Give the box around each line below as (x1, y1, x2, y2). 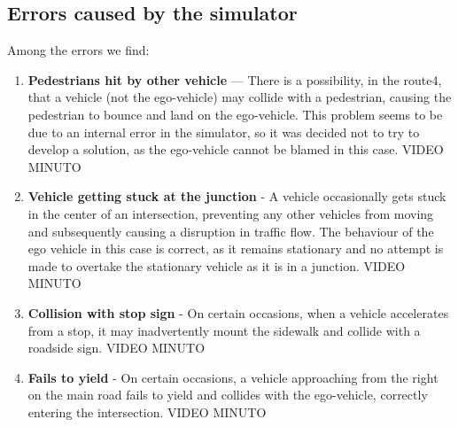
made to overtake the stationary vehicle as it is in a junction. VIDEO (27, 256, 406, 275)
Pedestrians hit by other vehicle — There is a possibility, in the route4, (27, 70, 442, 89)
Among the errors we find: (7, 41, 150, 59)
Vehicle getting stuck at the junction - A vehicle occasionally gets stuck (27, 187, 446, 206)
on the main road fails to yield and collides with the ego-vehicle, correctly (27, 385, 428, 404)
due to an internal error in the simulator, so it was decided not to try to (27, 122, 420, 141)
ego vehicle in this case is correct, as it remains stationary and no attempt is (27, 239, 444, 258)
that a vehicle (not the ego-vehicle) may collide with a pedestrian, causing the (27, 88, 452, 106)
